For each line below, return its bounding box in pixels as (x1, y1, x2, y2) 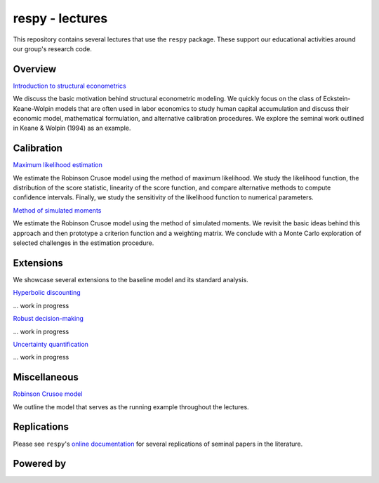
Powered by (13, 458, 67, 470)
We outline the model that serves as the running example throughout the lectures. (13, 402, 249, 411)
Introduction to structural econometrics (13, 81, 126, 90)
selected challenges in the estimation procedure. (13, 239, 154, 247)
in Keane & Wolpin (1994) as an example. (13, 124, 131, 133)
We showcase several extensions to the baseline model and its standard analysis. (13, 275, 248, 284)
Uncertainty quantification (13, 340, 89, 348)
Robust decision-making (13, 315, 84, 323)
